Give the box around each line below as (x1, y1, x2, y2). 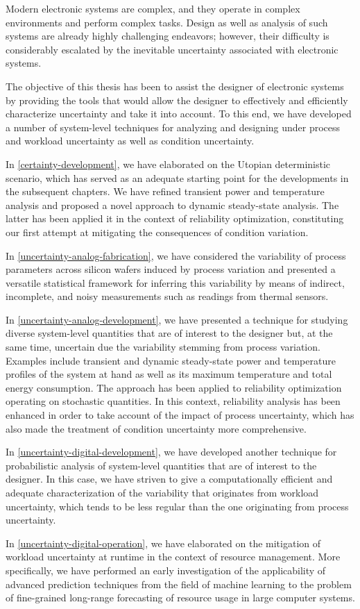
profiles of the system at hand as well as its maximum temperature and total (6, 367, 332, 381)
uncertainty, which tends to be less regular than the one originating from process (6, 499, 349, 513)
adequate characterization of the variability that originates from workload (6, 485, 319, 499)
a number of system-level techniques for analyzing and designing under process (6, 119, 341, 134)
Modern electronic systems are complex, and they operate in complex (6, 1, 300, 15)
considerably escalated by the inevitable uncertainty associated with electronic (6, 42, 338, 56)
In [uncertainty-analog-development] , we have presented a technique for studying (6, 312, 348, 326)
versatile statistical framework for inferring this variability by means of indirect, (6, 275, 345, 290)
